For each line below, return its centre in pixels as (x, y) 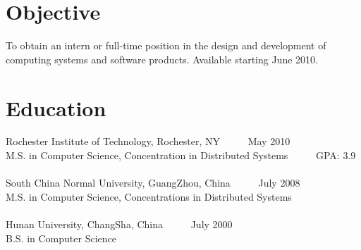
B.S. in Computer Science (61, 238)
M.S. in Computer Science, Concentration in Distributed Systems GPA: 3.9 (181, 155)
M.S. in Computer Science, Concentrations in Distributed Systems (149, 196)
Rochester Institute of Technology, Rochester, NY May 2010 (148, 141)
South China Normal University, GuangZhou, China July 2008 (153, 183)
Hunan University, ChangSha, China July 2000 (119, 224)
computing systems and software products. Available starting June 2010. (162, 59)
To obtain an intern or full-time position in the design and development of (166, 45)
